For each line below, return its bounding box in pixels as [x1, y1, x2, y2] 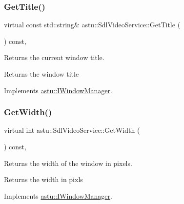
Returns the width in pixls [4, 174, 83, 184]
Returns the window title [4, 69, 79, 79]
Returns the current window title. [4, 52, 104, 62]
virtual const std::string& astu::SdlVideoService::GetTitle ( [4, 20, 181, 30]
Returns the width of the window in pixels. [4, 158, 132, 168]
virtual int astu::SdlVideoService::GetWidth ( [4, 125, 140, 135]
